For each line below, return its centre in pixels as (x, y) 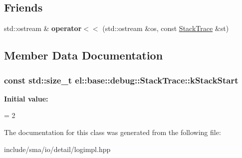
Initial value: (26, 98)
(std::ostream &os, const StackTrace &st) (166, 28)
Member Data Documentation (84, 55)
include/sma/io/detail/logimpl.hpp (57, 149)
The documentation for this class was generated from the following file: (113, 132)
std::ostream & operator (43, 28)
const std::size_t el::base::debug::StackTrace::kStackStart (121, 80)
